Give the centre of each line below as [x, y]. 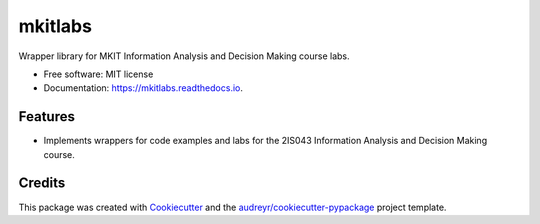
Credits [42, 183]
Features [46, 116]
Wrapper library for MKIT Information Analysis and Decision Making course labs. [184, 56]
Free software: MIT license [98, 74]
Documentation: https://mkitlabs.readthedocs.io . [143, 88]
